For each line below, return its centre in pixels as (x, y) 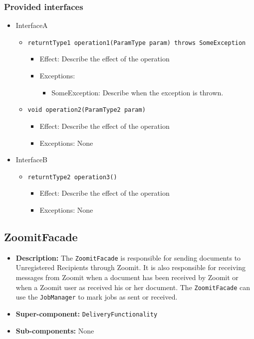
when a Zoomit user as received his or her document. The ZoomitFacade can (133, 287)
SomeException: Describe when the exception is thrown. (137, 92)
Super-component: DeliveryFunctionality (87, 313)
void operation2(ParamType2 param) (87, 110)
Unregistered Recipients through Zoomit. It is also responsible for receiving (130, 267)
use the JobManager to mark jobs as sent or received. (97, 297)
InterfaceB (32, 160)
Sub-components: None (55, 330)
